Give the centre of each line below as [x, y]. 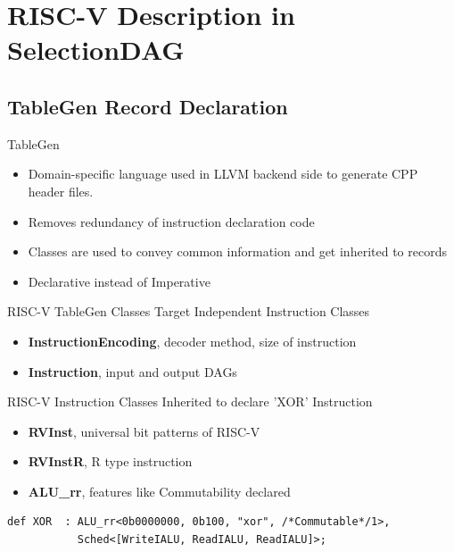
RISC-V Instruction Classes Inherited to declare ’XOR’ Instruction [190, 401]
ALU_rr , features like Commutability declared [159, 491]
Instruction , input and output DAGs [132, 371]
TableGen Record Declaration [148, 106]
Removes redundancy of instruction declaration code [171, 221]
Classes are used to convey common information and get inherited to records [237, 251]
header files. [61, 191]
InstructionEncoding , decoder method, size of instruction [192, 341]
